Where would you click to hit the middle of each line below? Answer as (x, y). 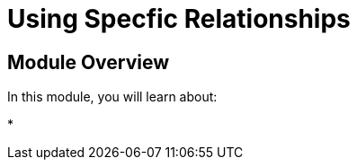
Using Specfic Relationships (179, 19)
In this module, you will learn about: (112, 97)
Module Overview (89, 62)
